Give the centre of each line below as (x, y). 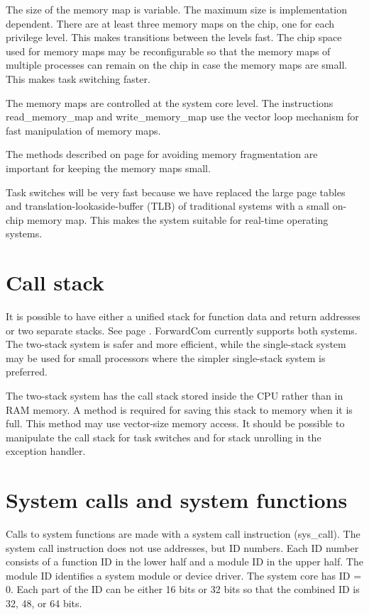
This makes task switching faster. (78, 78)
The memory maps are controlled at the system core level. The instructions (170, 102)
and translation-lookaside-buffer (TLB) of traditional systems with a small (167, 206)
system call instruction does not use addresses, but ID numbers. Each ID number (182, 547)
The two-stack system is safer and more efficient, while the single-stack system (176, 344)
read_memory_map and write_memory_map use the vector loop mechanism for (182, 117)
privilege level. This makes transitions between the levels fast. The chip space (174, 37)
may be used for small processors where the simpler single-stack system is (166, 357)
